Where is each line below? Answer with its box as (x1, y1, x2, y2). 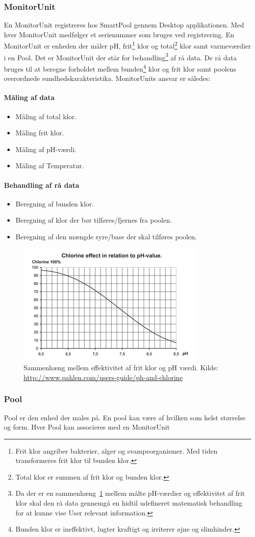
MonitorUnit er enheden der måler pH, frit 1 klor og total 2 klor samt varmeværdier (4, 39, 251, 51)
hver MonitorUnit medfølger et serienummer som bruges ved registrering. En (4, 29, 234, 39)
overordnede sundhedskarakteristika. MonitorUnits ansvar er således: (4, 73, 211, 83)
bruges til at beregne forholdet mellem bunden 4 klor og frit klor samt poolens (4, 62, 236, 74)
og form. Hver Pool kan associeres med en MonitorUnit (4, 422, 170, 432)
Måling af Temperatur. (15, 160, 84, 171)
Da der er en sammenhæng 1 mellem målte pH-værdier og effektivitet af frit (15, 488, 245, 498)
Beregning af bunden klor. (15, 198, 94, 208)
